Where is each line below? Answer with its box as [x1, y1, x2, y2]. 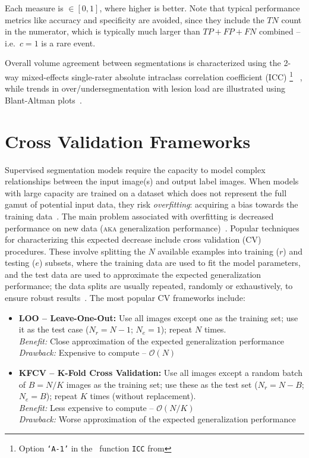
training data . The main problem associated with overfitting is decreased [5, 209, 274, 222]
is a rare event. [41, 36, 96, 49]
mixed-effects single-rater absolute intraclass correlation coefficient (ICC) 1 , [21, 68, 302, 83]
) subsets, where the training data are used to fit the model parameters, [39, 256, 301, 269]
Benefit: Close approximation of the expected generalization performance [18, 334, 285, 347]
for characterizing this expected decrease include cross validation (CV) [5, 233, 261, 246]
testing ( [5, 256, 36, 269]
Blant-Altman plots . [5, 93, 82, 106]
